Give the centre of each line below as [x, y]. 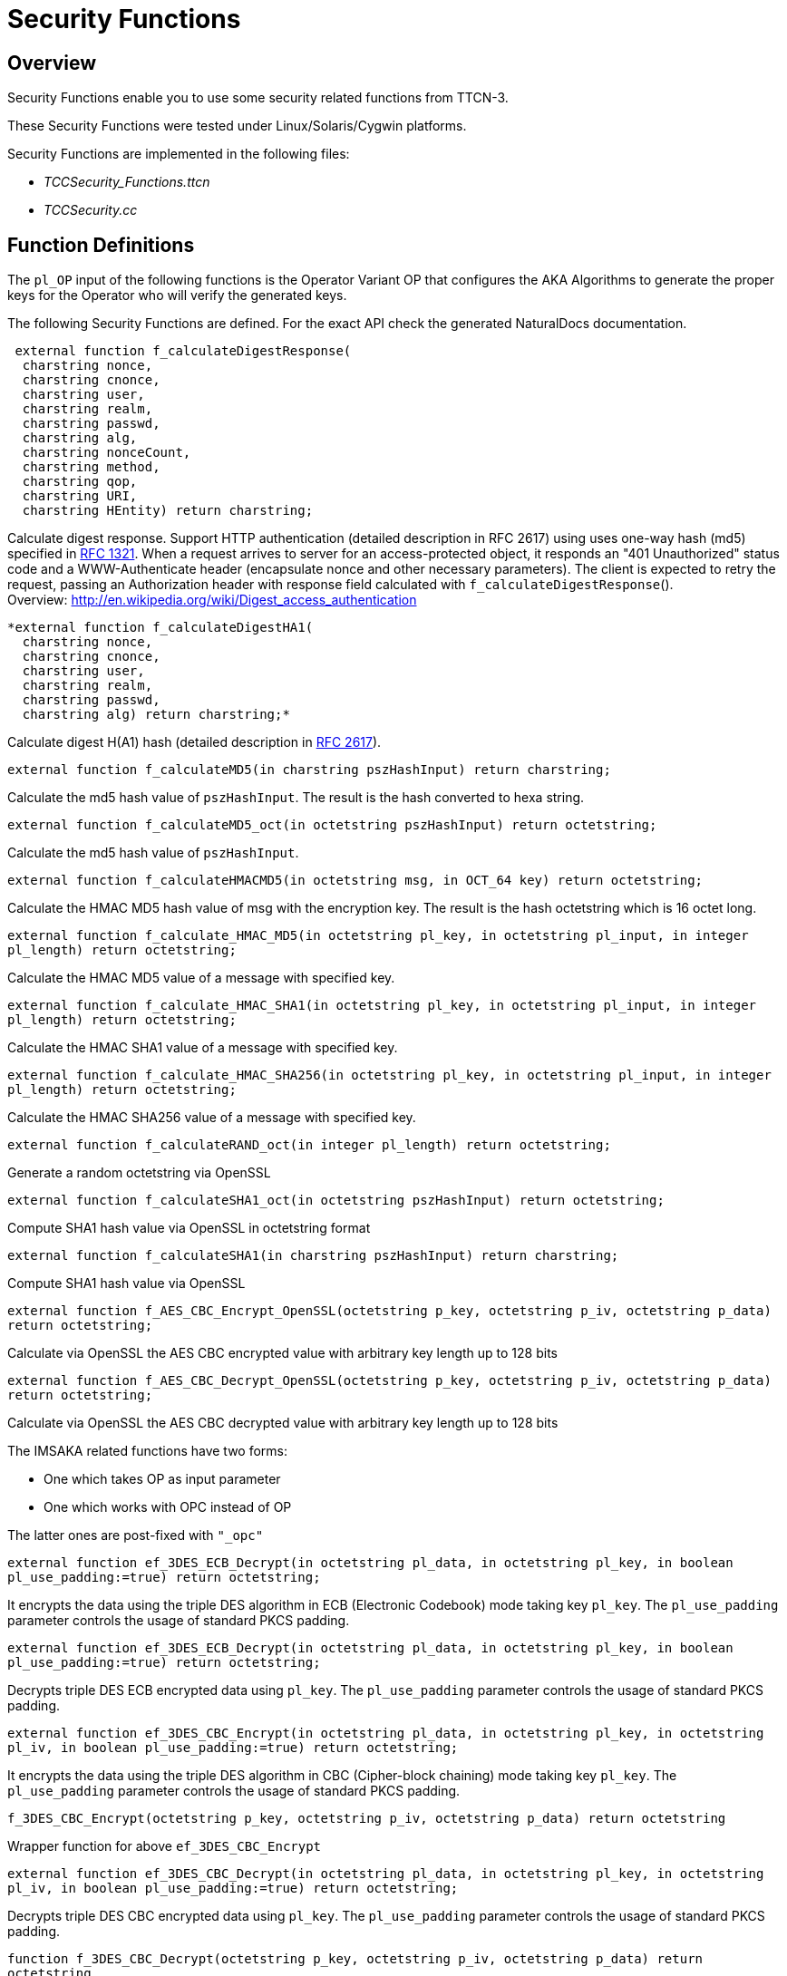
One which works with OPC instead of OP [168, 1507]
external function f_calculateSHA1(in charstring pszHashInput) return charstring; [313, 1256]
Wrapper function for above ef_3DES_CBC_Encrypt [165, 1846]
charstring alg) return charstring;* [156, 715]
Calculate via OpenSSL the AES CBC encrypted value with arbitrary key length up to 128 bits [282, 1353]
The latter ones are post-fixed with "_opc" [136, 1535]
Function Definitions [101, 245]
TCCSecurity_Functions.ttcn [127, 182]
